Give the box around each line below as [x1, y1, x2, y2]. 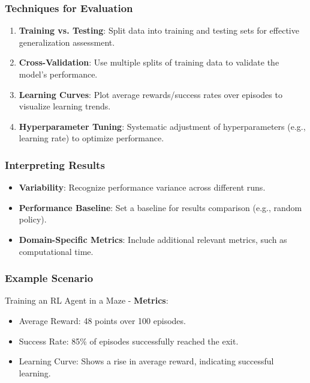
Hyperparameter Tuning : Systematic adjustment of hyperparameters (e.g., [19, 120, 306, 132]
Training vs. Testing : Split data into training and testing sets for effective [19, 24, 299, 37]
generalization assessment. [19, 35, 115, 48]
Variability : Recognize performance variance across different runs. [19, 181, 266, 194]
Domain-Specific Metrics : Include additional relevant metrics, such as [19, 233, 287, 245]
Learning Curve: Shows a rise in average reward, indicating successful [19, 355, 274, 367]
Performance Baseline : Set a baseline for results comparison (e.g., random [19, 201, 302, 213]
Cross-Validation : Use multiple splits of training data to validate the [19, 56, 279, 69]
